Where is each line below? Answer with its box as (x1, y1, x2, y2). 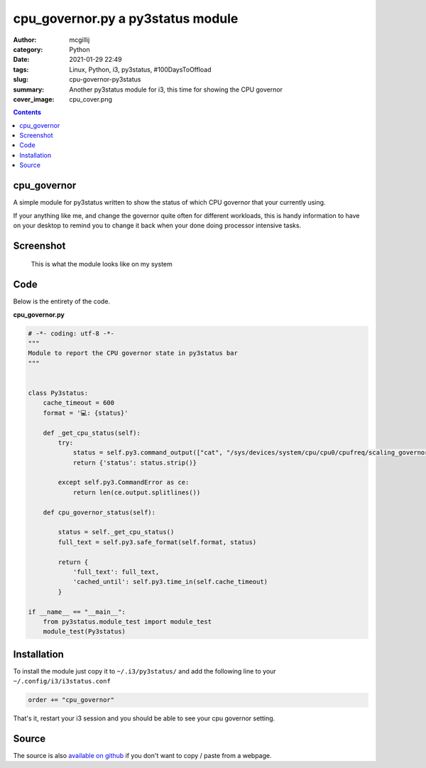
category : (13, 45, 43, 53)
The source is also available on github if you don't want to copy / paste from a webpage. (13, 752, 272, 760)
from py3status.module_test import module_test (43, 617, 212, 625)
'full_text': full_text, (72, 568, 160, 575)
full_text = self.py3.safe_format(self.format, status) (58, 538, 257, 546)
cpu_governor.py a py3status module (13, 11, 239, 26)
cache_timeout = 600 (43, 399, 115, 407)
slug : (13, 75, 28, 84)
